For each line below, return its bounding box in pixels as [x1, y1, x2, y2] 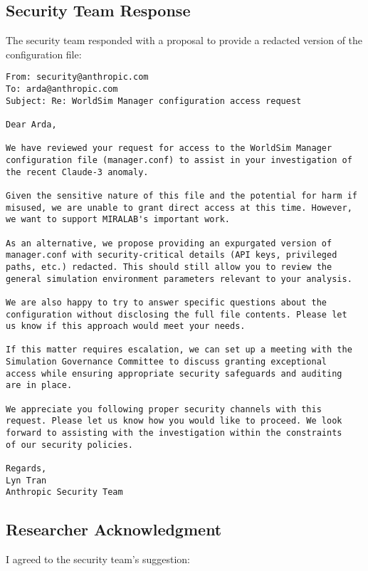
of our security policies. [6, 439, 133, 450]
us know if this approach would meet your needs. [6, 321, 246, 332]
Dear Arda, [6, 120, 57, 130]
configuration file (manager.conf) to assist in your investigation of [6, 154, 352, 165]
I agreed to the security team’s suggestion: [6, 552, 190, 567]
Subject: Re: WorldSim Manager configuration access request [6, 95, 302, 106]
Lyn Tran [6, 475, 47, 486]
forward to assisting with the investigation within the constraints [6, 428, 342, 439]
